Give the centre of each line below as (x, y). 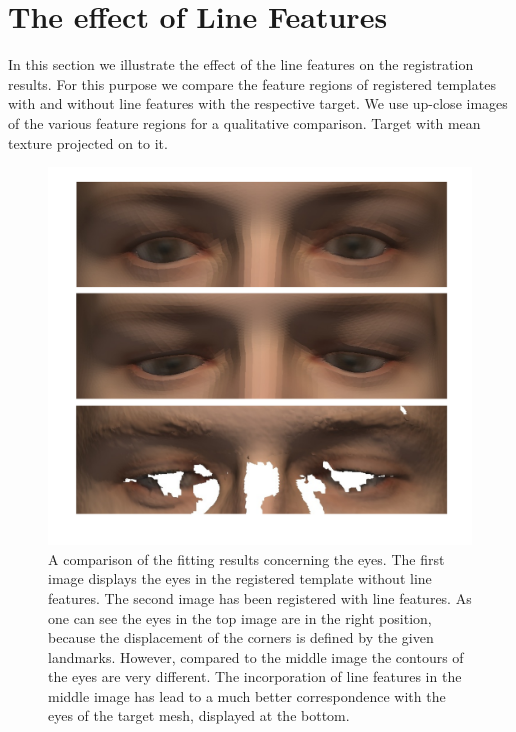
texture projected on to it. (88, 142)
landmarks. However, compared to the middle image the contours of (256, 656)
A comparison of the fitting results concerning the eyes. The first (246, 558)
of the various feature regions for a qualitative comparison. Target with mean (244, 122)
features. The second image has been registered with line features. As (260, 597)
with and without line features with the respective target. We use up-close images (258, 103)
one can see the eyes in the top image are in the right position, (240, 617)
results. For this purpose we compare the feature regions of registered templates (252, 83)
